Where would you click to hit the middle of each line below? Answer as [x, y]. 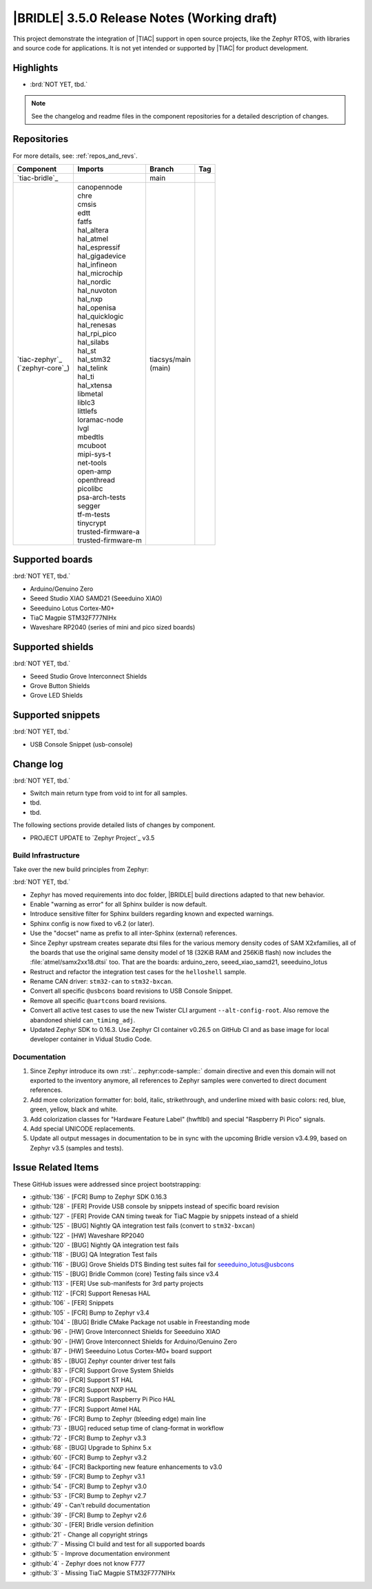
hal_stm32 [94, 359]
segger [89, 505]
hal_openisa [97, 307]
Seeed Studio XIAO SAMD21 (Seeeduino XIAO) [96, 598]
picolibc [90, 488]
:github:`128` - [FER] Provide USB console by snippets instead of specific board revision [155, 1206]
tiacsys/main [170, 359]
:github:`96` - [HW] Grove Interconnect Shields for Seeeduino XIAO [125, 1332]
